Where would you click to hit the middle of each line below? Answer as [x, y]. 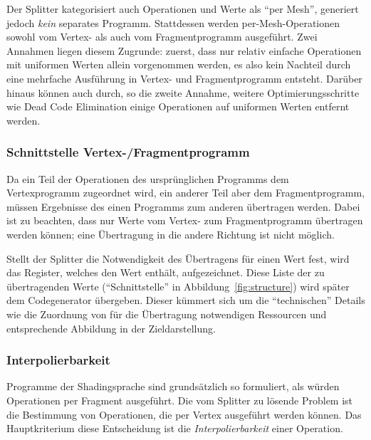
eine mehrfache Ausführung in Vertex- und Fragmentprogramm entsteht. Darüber [184, 78]
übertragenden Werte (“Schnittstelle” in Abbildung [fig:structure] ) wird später [178, 286]
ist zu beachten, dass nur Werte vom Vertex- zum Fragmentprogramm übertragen [185, 220]
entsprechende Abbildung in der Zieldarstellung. [111, 328]
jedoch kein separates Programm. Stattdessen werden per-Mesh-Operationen [173, 22]
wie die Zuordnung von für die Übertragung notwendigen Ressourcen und [167, 314]
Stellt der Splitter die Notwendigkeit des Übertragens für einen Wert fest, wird [178, 258]
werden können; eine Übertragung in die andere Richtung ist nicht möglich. [171, 234]
